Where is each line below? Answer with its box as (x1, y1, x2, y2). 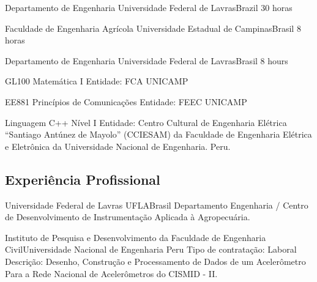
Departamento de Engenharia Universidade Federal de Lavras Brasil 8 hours (5, 54, 288, 67)
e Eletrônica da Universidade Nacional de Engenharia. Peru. (5, 139, 231, 152)
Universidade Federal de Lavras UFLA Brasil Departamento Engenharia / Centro (5, 198, 308, 211)
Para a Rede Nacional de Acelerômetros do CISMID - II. (5, 267, 218, 280)
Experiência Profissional (5, 169, 160, 188)
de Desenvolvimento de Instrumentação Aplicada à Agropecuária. (5, 210, 250, 223)
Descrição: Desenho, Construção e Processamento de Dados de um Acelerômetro (5, 254, 306, 267)
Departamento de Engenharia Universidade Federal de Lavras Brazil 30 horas (5, 1, 293, 13)
